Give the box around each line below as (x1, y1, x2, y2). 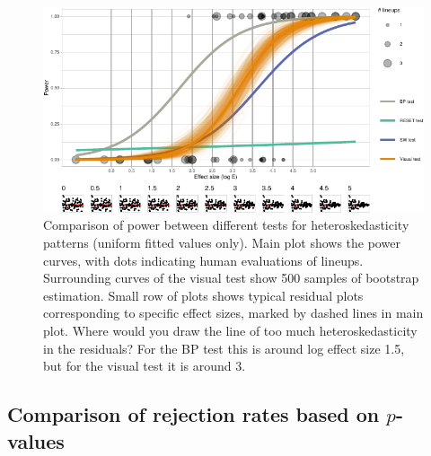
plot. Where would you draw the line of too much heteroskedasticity (43, 321, 418, 340)
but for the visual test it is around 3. (43, 356, 246, 375)
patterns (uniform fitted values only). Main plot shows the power (43, 233, 400, 252)
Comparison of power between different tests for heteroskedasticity (43, 215, 409, 234)
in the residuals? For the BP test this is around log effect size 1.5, (43, 338, 405, 357)
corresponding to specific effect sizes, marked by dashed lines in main (43, 303, 424, 322)
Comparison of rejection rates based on (7, 400, 380, 428)
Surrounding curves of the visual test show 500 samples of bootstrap (43, 268, 419, 287)
